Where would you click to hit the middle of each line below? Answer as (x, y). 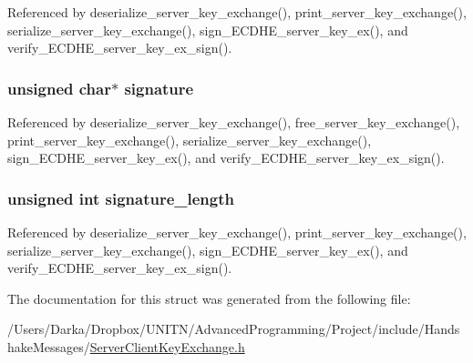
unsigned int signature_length (121, 198)
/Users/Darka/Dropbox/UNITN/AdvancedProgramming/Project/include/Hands (234, 329)
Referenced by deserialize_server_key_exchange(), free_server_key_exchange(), (234, 122)
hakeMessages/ (49, 346)
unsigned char (59, 88)
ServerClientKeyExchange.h (167, 346)
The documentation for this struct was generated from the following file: (209, 298)
